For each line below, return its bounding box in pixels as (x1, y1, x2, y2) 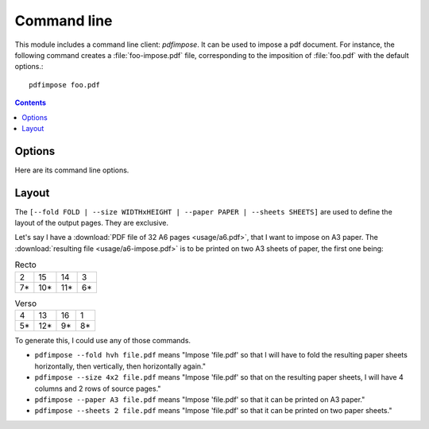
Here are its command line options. (14, 165, 129, 175)
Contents (14, 98, 47, 107)
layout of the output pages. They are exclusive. (14, 218, 169, 228)
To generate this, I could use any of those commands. (14, 336, 191, 346)
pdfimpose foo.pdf (29, 80, 101, 89)
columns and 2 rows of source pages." (34, 384, 161, 393)
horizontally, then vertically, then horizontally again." (34, 361, 207, 371)
